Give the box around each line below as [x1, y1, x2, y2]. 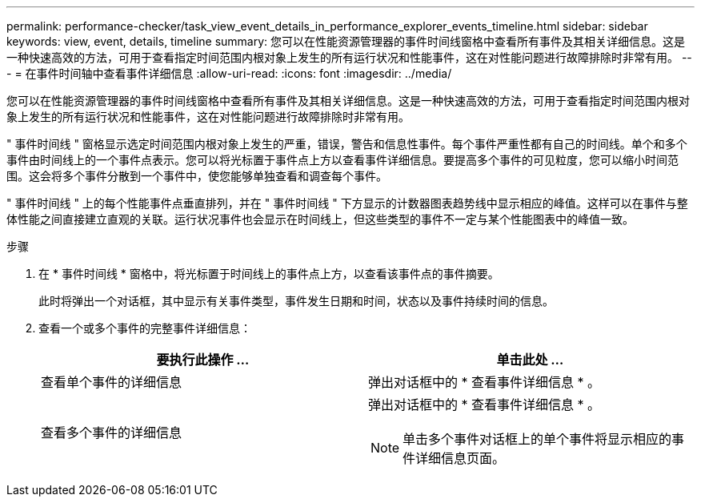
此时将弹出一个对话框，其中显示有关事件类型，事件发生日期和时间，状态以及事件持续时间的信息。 [38, 294, 554, 308]
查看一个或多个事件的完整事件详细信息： [38, 321, 251, 335]
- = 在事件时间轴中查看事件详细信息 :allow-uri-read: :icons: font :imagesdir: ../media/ [6, 66, 452, 80]
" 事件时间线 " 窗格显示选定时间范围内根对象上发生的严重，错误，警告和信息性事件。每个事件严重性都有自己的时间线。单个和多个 [6, 137, 687, 151]
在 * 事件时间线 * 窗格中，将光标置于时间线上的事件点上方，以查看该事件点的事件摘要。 [38, 267, 499, 280]
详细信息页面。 [415, 450, 506, 466]
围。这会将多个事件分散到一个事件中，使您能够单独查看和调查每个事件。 [6, 169, 387, 183]
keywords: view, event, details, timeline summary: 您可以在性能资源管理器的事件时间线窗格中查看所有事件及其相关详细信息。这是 [6, 34, 686, 48]
